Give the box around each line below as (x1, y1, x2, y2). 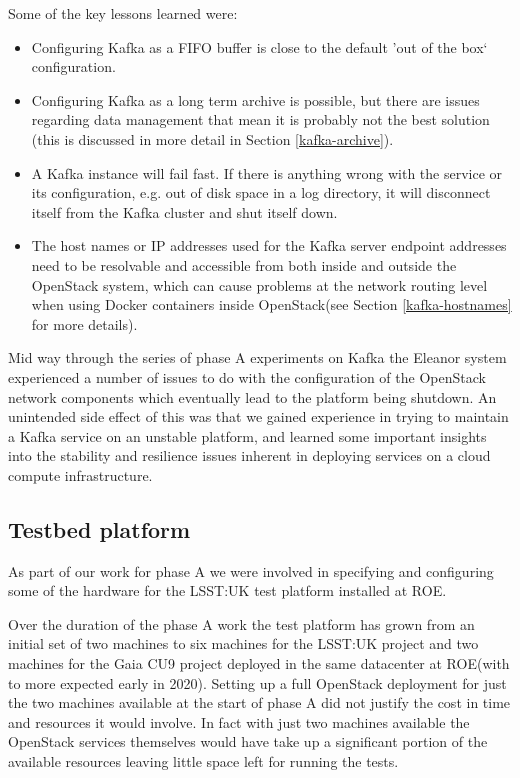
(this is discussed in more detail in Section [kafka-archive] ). (31, 128, 394, 149)
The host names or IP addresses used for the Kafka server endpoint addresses (31, 235, 507, 256)
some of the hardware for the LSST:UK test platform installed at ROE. (8, 580, 447, 601)
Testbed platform (8, 513, 191, 544)
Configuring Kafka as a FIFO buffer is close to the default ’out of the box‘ (31, 36, 488, 57)
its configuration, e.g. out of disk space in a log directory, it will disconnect (31, 182, 491, 203)
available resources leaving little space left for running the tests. (8, 751, 399, 772)
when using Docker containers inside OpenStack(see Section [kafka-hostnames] (31, 294, 512, 315)
